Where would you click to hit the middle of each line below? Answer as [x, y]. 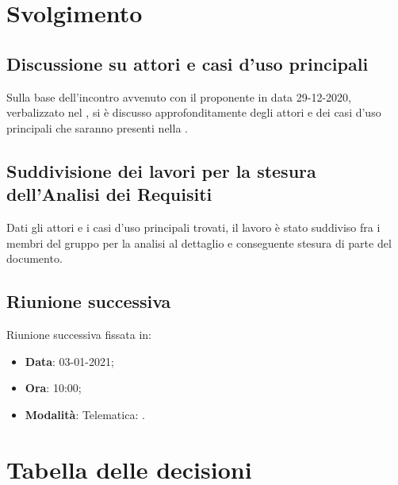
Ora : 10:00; [53, 388]
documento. [34, 258]
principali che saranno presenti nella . [97, 127]
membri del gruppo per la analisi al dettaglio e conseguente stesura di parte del [199, 242]
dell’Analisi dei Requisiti [109, 194]
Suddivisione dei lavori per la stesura [161, 170]
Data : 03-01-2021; [69, 361]
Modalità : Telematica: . [85, 414]
